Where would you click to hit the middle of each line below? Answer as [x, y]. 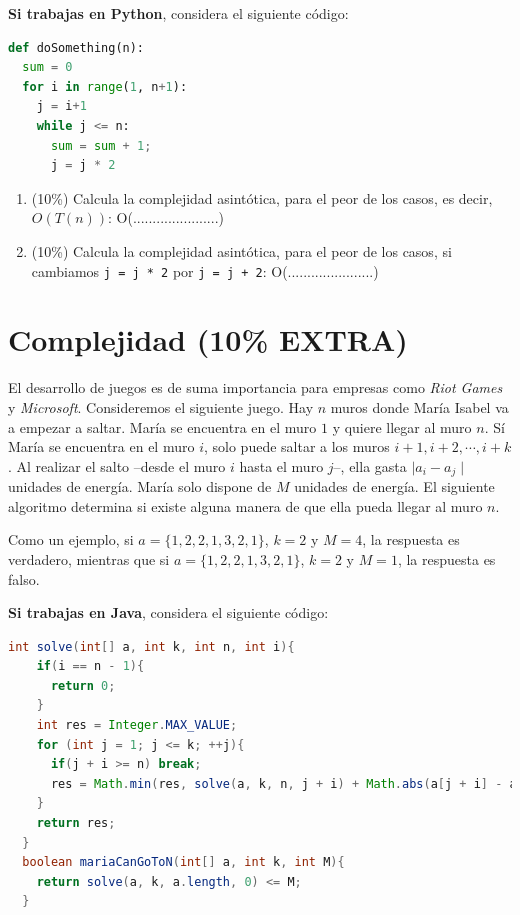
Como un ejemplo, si [71, 539]
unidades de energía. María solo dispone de [140, 486]
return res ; [76, 823]
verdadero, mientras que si [89, 558]
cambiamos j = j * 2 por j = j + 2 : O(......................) [205, 270]
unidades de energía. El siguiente [394, 486]
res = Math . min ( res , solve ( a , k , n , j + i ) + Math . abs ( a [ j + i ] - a [283, 783]
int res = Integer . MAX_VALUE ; [137, 725]
